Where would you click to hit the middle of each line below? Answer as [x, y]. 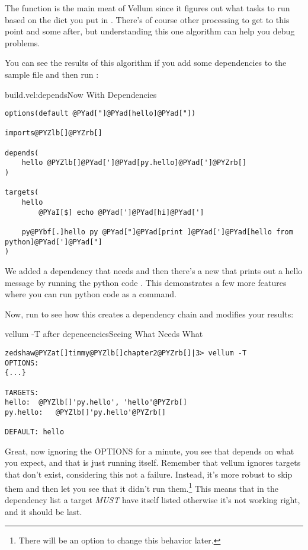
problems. [23, 42]
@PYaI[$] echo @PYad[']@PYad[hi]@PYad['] [121, 212]
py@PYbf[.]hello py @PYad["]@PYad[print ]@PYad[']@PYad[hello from [157, 232]
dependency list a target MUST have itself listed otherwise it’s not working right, [153, 499]
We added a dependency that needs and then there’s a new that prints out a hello [154, 271]
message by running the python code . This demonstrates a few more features [146, 282]
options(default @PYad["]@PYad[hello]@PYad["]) [100, 114]
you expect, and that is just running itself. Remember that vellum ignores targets [153, 462]
